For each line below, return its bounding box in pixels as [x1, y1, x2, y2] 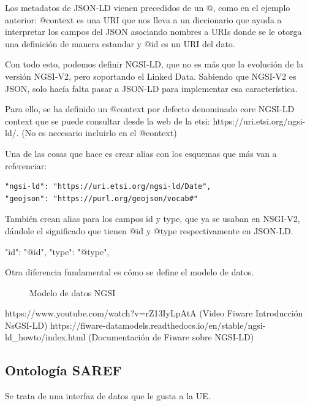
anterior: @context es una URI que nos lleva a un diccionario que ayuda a [5, 13, 282, 26]
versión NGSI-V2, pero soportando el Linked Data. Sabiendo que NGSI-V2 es [5, 69, 297, 82]
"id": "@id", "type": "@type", [5, 245, 110, 258]
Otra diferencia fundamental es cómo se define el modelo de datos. [5, 266, 254, 278]
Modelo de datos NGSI [29, 286, 116, 299]
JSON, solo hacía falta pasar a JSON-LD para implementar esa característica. [5, 82, 298, 94]
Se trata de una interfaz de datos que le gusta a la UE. [5, 389, 211, 402]
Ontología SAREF [5, 361, 122, 380]
